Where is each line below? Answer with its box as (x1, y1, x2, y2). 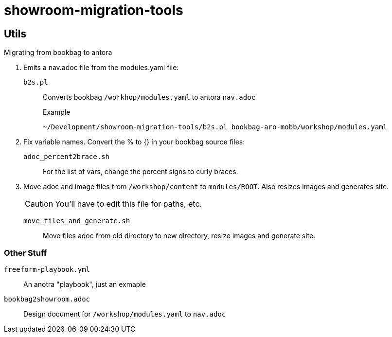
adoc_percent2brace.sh (23, 153, 110, 161)
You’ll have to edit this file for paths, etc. (55, 199, 202, 209)
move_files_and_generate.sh (23, 217, 130, 225)
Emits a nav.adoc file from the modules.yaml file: (23, 63, 179, 72)
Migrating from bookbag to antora (4, 48, 112, 57)
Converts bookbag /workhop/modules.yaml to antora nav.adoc (43, 93, 256, 102)
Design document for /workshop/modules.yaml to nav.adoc (23, 309, 226, 318)
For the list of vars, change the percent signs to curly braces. (43, 167, 238, 176)
